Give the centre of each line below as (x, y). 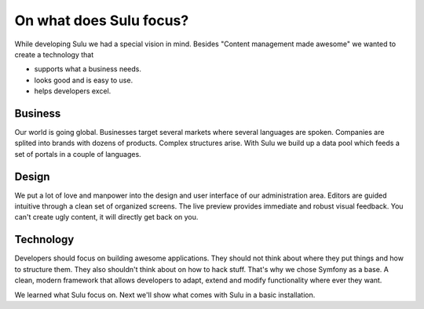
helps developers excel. (73, 91)
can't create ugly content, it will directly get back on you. (106, 217)
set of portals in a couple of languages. (78, 154)
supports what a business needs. (88, 69)
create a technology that (54, 54)
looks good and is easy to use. (84, 80)
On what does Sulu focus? (102, 20)
